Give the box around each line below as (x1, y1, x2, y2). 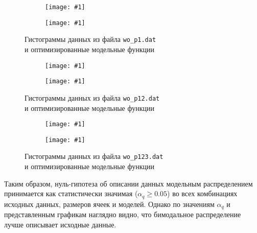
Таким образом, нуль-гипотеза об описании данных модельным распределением (4, 178, 253, 189)
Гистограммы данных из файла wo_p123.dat (25, 151, 163, 161)
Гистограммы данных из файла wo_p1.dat (25, 34, 156, 44)
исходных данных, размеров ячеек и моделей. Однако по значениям (4, 198, 215, 209)
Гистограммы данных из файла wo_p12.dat (25, 92, 160, 103)
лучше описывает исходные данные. (4, 219, 116, 229)
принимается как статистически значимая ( (4, 188, 138, 199)
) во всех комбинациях (167, 188, 238, 199)
